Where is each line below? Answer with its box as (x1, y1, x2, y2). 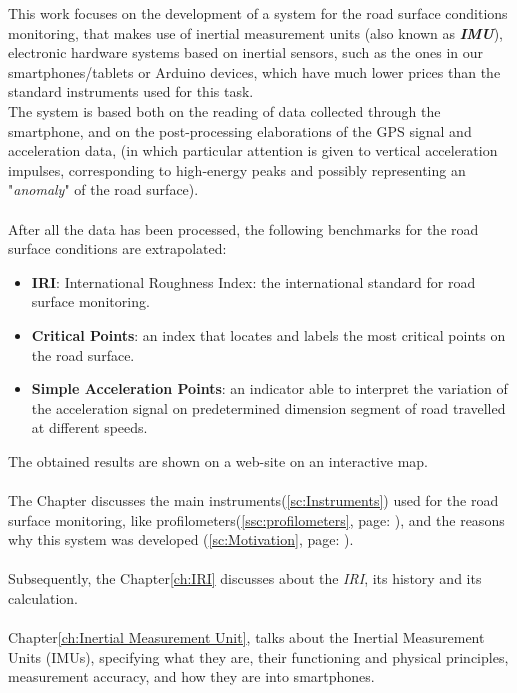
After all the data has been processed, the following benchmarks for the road (8, 218, 479, 239)
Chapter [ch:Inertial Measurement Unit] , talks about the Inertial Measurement (8, 627, 485, 648)
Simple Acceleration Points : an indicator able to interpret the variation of (31, 378, 508, 399)
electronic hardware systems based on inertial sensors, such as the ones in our (8, 42, 484, 63)
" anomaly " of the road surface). (8, 179, 199, 200)
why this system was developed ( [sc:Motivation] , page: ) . (8, 529, 354, 550)
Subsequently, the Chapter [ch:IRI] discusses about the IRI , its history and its (8, 568, 482, 589)
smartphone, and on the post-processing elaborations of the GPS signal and (8, 120, 472, 141)
